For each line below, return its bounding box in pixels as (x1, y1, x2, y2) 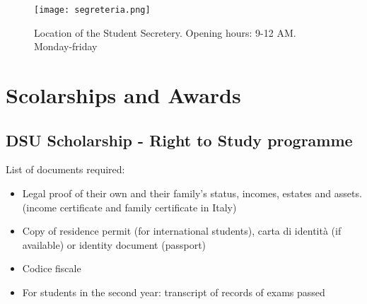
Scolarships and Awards (6, 81, 241, 110)
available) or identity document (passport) (22, 237, 206, 252)
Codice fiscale (22, 261, 81, 276)
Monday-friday (34, 39, 98, 54)
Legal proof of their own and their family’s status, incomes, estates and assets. (22, 186, 362, 201)
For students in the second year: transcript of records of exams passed (22, 284, 325, 299)
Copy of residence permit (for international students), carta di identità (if (22, 223, 342, 238)
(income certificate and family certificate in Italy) (22, 199, 237, 214)
